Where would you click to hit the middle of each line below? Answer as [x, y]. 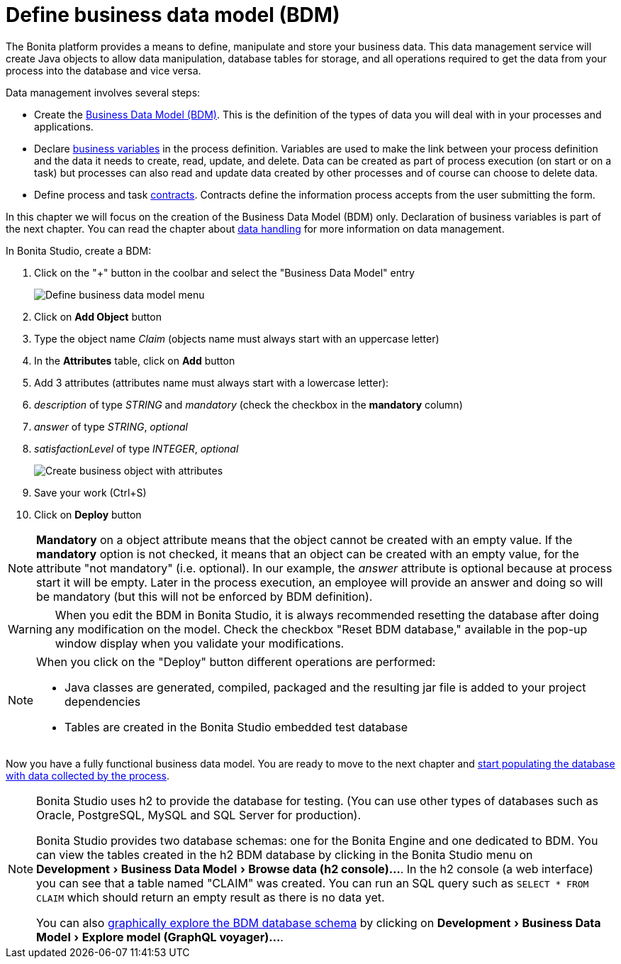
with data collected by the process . [88, 775]
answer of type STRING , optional [111, 426]
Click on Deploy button [88, 514]
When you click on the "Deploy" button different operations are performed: [236, 661]
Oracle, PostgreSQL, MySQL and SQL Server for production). [199, 815]
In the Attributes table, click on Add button [135, 360]
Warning [30, 629]
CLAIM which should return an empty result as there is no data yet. [211, 897]
